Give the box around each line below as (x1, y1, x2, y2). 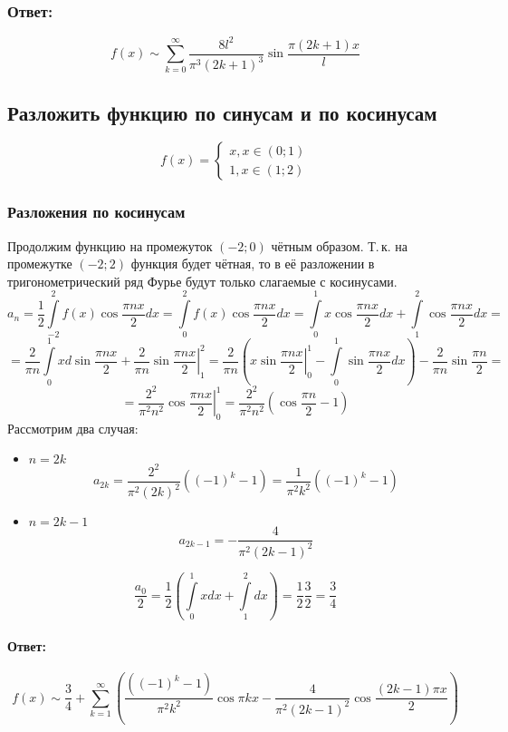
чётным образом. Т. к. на (271, 236, 408, 255)
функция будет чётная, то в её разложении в (130, 254, 375, 273)
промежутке (7, 254, 72, 273)
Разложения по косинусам (7, 200, 186, 223)
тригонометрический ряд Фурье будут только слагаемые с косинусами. (7, 271, 398, 290)
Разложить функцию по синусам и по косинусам (7, 98, 437, 126)
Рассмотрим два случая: (7, 418, 139, 437)
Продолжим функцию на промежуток (7, 236, 213, 255)
